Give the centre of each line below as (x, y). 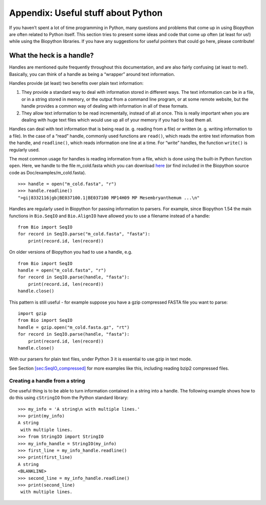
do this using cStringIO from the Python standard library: (69, 398)
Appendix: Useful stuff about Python (86, 13)
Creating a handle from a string (47, 381)
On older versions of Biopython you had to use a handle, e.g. (71, 252)
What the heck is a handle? (51, 56)
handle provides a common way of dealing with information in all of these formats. (105, 106)
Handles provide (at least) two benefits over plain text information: (76, 83)
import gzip (32, 313)
